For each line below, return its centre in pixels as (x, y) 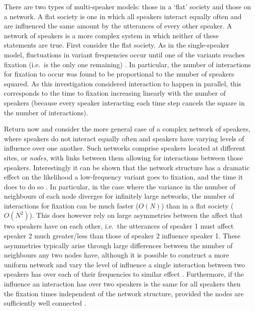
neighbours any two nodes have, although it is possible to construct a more (117, 255)
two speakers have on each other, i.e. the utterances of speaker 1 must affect (119, 226)
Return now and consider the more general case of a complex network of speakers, (127, 129)
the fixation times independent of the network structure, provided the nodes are (124, 293)
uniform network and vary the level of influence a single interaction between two (125, 264)
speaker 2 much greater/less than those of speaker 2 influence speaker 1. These (122, 236)
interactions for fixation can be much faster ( (71, 205)
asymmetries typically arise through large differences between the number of (118, 245)
